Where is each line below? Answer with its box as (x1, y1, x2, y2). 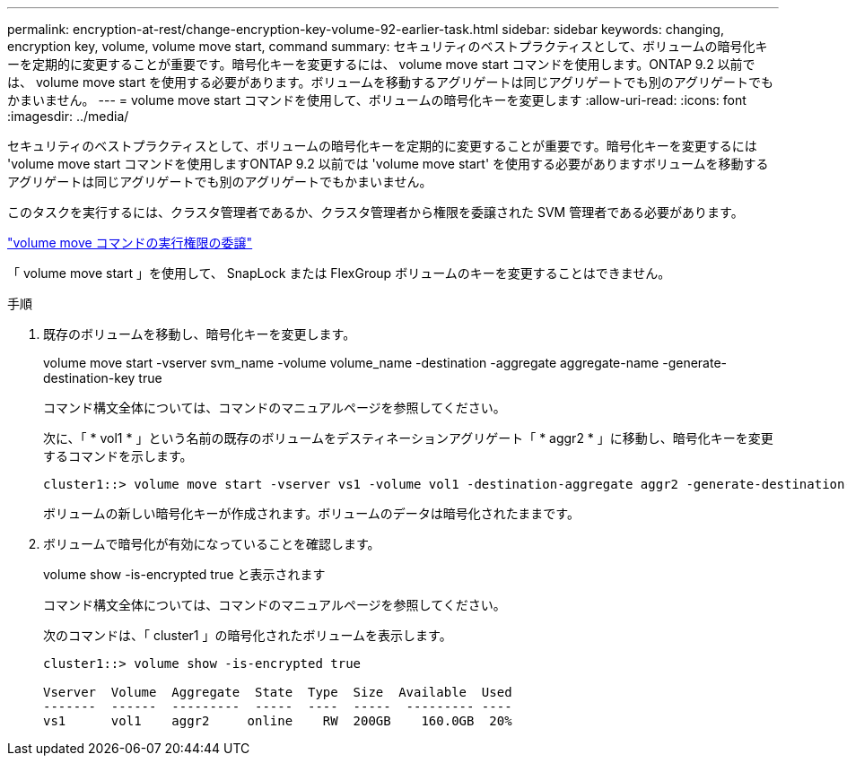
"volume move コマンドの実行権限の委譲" (7, 235, 253, 250)
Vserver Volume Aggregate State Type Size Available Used (43, 685, 512, 699)
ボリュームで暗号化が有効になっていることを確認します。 (43, 536, 380, 551)
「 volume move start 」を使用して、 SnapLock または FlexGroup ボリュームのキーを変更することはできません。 (7, 265, 671, 281)
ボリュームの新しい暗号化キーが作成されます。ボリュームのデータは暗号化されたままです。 (43, 506, 580, 521)
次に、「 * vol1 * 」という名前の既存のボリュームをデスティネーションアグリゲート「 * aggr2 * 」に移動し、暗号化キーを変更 (43, 430, 773, 446)
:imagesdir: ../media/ (7, 108, 129, 124)
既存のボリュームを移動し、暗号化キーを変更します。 (43, 326, 356, 342)
